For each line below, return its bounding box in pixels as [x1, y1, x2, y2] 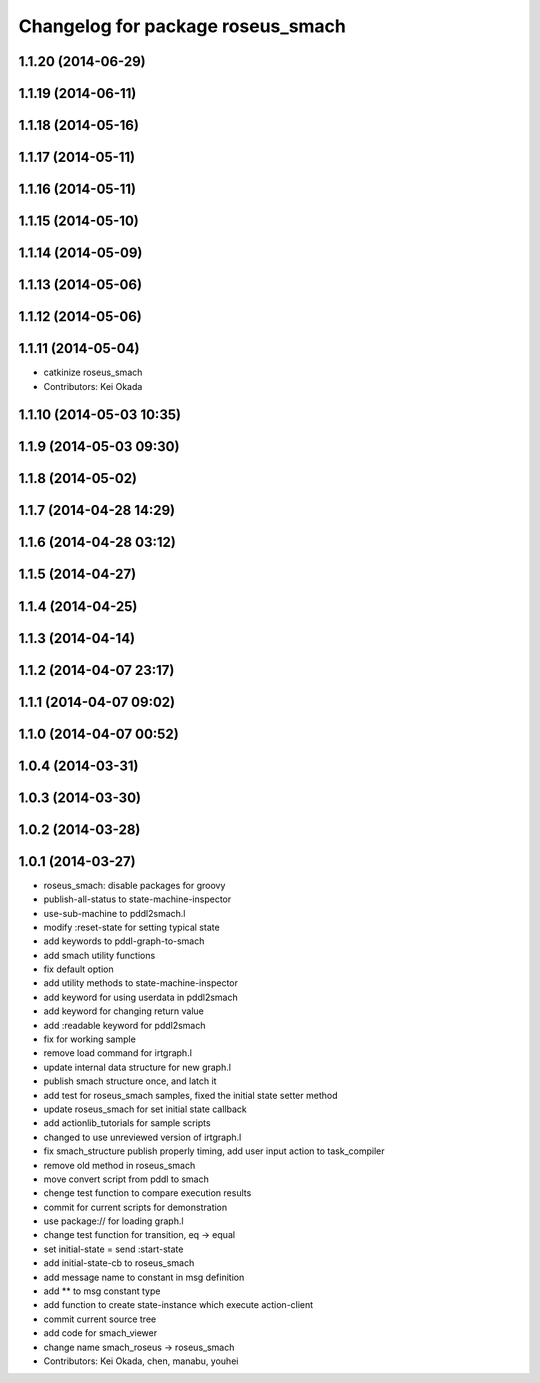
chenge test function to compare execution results [43, 1187, 252, 1199]
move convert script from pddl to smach [43, 1173, 210, 1185]
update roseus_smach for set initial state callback [43, 1103, 247, 1115]
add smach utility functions [43, 949, 156, 961]
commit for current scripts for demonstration [43, 1201, 228, 1213]
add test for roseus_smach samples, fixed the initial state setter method [43, 1089, 338, 1101]
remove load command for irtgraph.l [43, 1047, 192, 1059]
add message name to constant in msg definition [43, 1271, 245, 1283]
